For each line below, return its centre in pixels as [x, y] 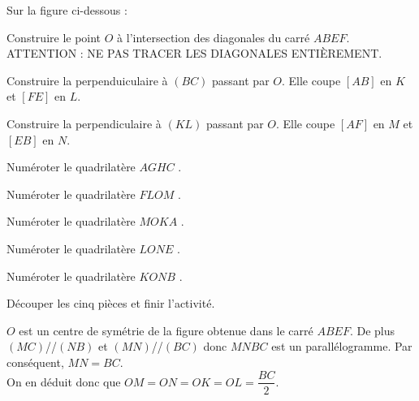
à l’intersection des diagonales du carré [214, 37]
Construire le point [54, 37]
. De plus [372, 330]
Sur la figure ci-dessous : [67, 10]
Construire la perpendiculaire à [84, 123]
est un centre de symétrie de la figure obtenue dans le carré [166, 330]
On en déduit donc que [64, 381]
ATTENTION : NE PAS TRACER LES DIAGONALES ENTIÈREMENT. [194, 53]
